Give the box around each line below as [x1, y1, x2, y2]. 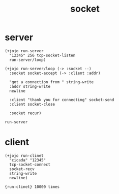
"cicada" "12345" [9, 157, 46, 163]
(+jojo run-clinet [5, 153, 44, 158]
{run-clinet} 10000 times [5, 184, 59, 189]
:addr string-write [9, 84, 51, 89]
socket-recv [9, 166, 35, 172]
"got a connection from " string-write [9, 79, 94, 84]
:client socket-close [9, 102, 55, 107]
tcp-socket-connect [9, 162, 51, 167]
